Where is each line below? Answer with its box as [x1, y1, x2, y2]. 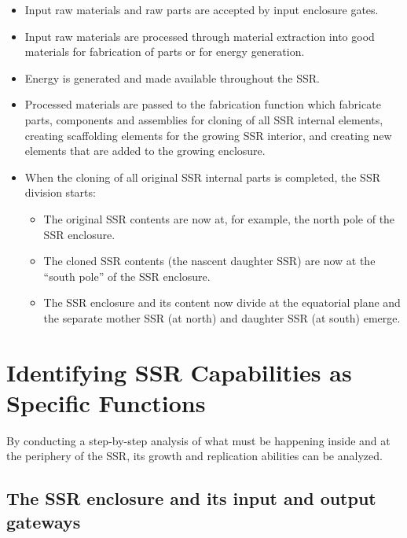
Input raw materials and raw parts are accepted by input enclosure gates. [24, 2, 379, 17]
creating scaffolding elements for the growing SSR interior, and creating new [24, 127, 392, 143]
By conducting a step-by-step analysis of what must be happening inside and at [6, 432, 390, 448]
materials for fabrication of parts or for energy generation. [24, 43, 305, 60]
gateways [6, 509, 81, 533]
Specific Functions [6, 386, 206, 418]
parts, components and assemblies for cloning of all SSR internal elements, [24, 111, 383, 127]
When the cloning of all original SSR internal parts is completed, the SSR [24, 168, 380, 185]
